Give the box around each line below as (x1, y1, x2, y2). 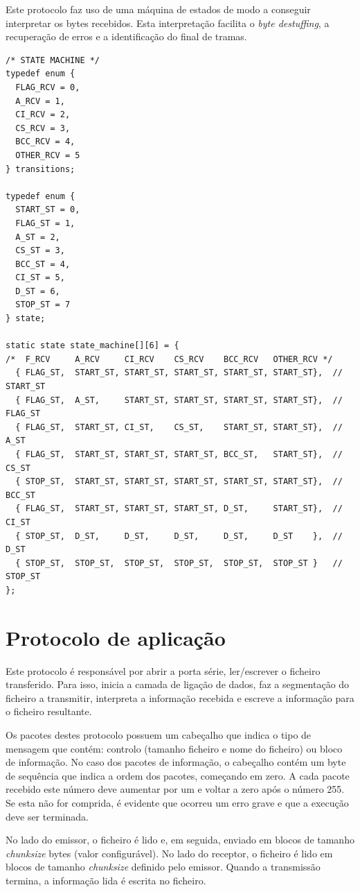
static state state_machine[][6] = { (6, 341, 179, 351)
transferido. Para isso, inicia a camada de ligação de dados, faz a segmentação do (6, 677, 350, 692)
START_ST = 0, (15, 205, 80, 215)
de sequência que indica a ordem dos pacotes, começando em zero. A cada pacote (6, 768, 350, 782)
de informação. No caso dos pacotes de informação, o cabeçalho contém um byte (6, 755, 346, 769)
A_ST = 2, (15, 232, 60, 242)
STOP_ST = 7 (15, 300, 71, 310)
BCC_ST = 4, (15, 259, 71, 269)
